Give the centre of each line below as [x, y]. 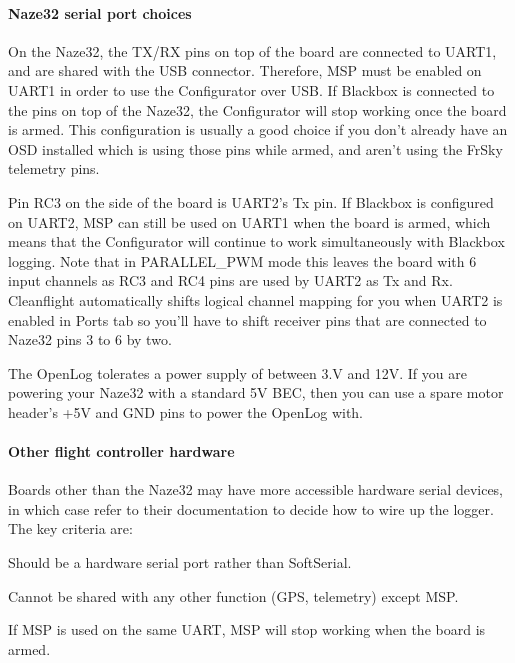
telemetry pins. [54, 168]
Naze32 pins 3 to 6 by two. [90, 339]
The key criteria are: [70, 528]
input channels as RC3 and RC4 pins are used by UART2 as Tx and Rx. [230, 280]
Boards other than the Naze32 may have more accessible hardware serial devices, [256, 489]
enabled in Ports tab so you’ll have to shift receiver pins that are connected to [247, 319]
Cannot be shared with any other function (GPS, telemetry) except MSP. [233, 595]
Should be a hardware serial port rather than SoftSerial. [180, 562]
